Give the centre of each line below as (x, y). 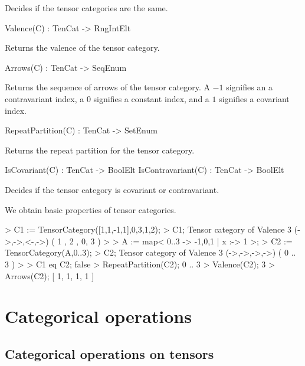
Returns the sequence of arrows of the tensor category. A (107, 87)
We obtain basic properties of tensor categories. (91, 209)
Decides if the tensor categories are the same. (86, 8)
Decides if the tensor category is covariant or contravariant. (112, 189)
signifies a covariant (254, 98)
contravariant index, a (45, 98)
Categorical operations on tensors (109, 353)
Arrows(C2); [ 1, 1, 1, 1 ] (50, 275)
